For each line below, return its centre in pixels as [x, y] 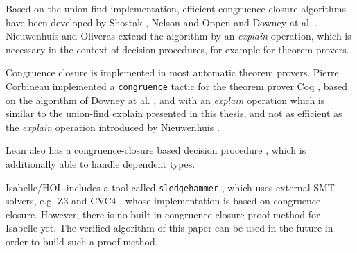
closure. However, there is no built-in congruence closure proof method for [163, 214]
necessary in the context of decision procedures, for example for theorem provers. [177, 49]
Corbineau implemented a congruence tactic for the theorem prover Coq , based [177, 86]
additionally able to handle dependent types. [101, 164]
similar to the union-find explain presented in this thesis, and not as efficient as [174, 113]
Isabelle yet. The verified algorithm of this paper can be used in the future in [169, 228]
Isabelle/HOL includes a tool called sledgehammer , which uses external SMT [170, 187]
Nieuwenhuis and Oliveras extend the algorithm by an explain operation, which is [178, 36]
